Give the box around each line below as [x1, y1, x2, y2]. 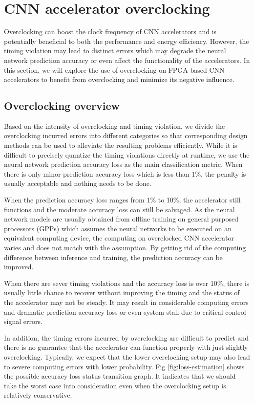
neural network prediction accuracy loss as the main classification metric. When [4, 159, 243, 169]
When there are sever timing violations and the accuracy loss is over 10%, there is [4, 278, 250, 288]
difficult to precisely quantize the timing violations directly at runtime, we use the [4, 149, 250, 160]
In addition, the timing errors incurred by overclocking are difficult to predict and [4, 332, 249, 343]
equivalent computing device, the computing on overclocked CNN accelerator [4, 233, 234, 243]
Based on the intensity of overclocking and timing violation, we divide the [4, 121, 225, 131]
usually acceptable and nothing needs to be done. [4, 178, 151, 188]
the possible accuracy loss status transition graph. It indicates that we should [4, 371, 236, 381]
